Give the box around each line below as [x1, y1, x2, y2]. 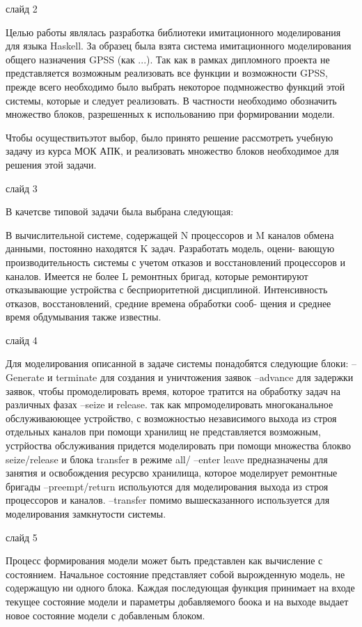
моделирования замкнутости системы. [6, 506, 166, 520]
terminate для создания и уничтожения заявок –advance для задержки [56, 370, 354, 385]
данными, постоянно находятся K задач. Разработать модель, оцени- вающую [6, 241, 335, 256]
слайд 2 [6, 1, 38, 15]
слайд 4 [6, 332, 38, 347]
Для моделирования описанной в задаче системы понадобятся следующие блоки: [6, 356, 349, 371]
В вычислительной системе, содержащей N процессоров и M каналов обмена [6, 227, 334, 242]
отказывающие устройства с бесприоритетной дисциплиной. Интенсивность [6, 282, 328, 297]
